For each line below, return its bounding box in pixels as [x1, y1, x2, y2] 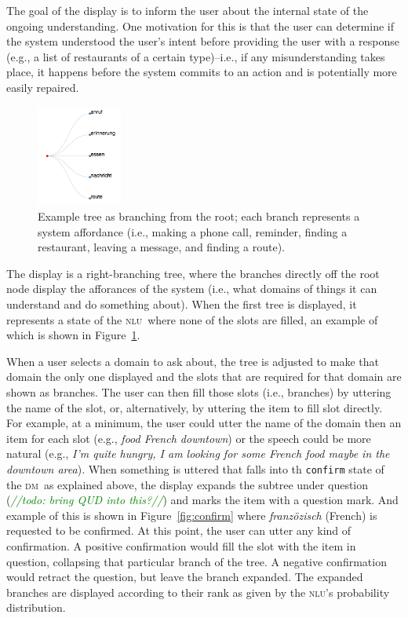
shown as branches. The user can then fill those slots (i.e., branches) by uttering [6, 383, 392, 400]
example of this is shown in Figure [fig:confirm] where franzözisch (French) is [6, 506, 377, 523]
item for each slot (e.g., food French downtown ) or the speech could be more [6, 430, 371, 446]
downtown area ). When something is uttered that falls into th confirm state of [6, 460, 384, 477]
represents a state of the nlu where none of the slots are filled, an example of [6, 311, 378, 327]
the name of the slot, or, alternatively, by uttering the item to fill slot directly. [6, 399, 383, 415]
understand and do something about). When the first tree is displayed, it [6, 295, 357, 312]
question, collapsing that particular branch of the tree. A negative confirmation [6, 553, 387, 569]
